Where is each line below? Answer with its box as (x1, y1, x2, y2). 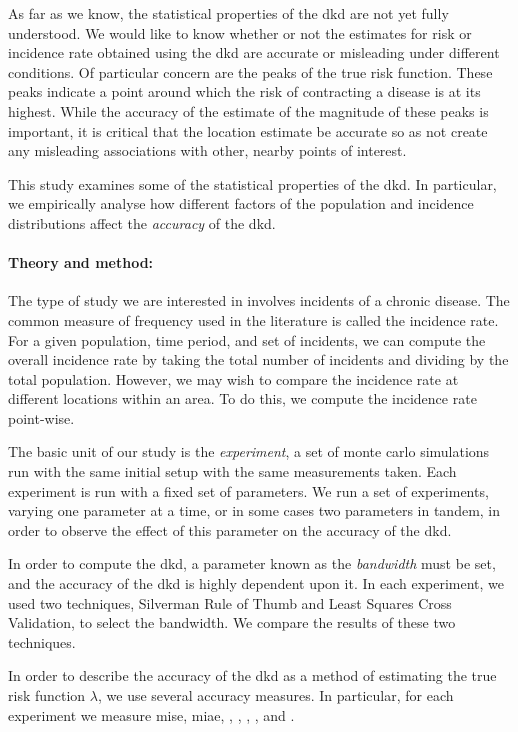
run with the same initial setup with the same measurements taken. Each (8, 461, 457, 482)
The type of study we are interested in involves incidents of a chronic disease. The (8, 290, 510, 311)
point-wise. (8, 407, 75, 428)
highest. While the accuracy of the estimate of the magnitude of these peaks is (8, 100, 489, 121)
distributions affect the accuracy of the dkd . (8, 212, 276, 233)
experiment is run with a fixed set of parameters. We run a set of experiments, (8, 480, 489, 501)
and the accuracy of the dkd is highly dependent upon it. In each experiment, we (8, 573, 505, 594)
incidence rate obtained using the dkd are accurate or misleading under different (8, 42, 500, 63)
